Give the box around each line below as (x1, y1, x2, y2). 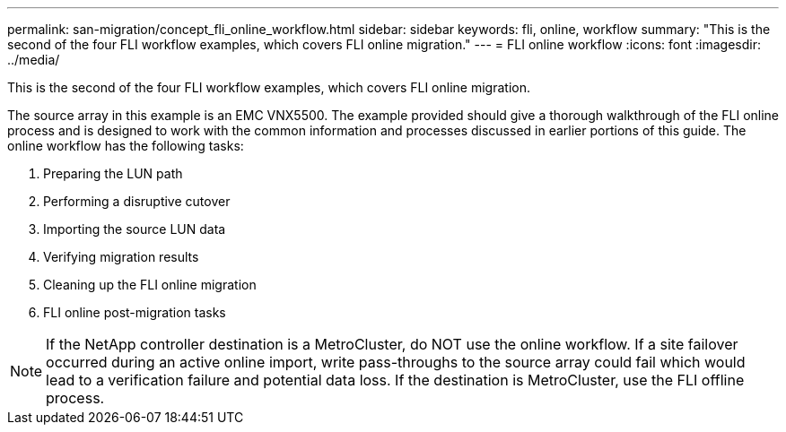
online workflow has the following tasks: (7, 138, 244, 153)
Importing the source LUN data (43, 221, 226, 237)
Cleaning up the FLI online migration (43, 277, 257, 292)
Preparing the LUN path (43, 166, 183, 181)
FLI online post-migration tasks (43, 305, 226, 320)
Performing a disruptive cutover (43, 194, 231, 209)
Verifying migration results (43, 249, 199, 264)
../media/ (7, 52, 60, 67)
